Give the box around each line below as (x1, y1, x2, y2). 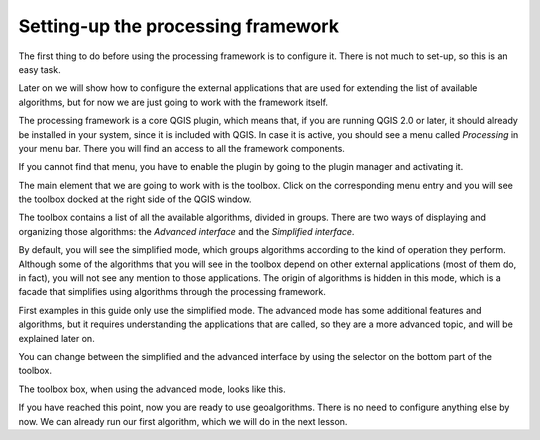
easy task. (18, 63, 61, 75)
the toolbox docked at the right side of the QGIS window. (18, 193, 252, 205)
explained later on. (18, 332, 95, 344)
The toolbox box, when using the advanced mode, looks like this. (18, 383, 287, 395)
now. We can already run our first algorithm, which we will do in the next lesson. (18, 415, 348, 427)
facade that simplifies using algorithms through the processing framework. (18, 286, 327, 298)
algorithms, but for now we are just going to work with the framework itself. (18, 96, 329, 108)
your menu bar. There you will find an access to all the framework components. (18, 142, 345, 154)
